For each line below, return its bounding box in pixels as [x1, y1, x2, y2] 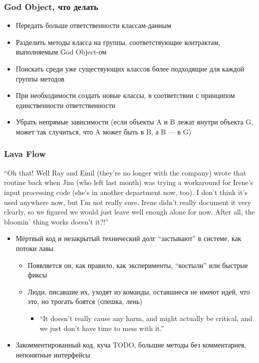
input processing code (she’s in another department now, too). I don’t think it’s [4, 186, 248, 197]
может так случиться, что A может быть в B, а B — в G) [15, 126, 192, 136]
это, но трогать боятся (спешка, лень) [27, 296, 143, 306]
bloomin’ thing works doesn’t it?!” [4, 216, 109, 226]
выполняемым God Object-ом [15, 46, 107, 57]
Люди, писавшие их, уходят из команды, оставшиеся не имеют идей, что [27, 286, 250, 296]
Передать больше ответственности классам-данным [15, 20, 172, 30]
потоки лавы [15, 242, 54, 253]
